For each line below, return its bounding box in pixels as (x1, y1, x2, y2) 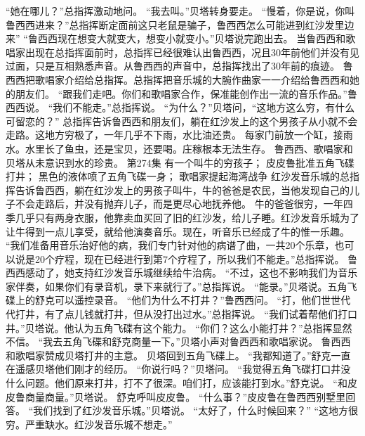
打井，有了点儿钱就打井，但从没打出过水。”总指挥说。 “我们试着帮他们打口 (15, 307, 357, 321)
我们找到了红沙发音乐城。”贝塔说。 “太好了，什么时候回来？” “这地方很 (33, 403, 359, 418)
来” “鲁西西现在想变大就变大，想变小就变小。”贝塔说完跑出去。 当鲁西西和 (6, 31, 346, 46)
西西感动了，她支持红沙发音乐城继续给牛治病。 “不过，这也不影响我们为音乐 (6, 265, 358, 280)
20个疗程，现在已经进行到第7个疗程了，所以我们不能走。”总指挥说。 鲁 (34, 251, 358, 266)
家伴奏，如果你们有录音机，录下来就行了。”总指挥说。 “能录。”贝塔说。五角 (6, 278, 347, 293)
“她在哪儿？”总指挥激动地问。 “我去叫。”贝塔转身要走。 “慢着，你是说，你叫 (6, 4, 355, 18)
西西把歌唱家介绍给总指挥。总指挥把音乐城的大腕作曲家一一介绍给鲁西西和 (6, 72, 350, 86)
